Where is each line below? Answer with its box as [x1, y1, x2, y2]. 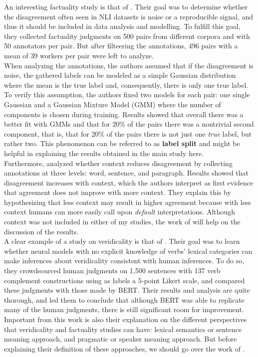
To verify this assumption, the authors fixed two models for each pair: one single [4, 89, 250, 100]
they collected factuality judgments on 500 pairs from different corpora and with [4, 30, 250, 41]
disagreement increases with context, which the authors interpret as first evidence [4, 177, 254, 187]
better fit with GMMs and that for [4, 119, 110, 129]
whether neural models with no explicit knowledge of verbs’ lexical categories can [4, 245, 253, 256]
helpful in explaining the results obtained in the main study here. [4, 148, 204, 158]
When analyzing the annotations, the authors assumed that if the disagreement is [4, 60, 254, 70]
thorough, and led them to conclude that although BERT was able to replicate [4, 294, 245, 305]
